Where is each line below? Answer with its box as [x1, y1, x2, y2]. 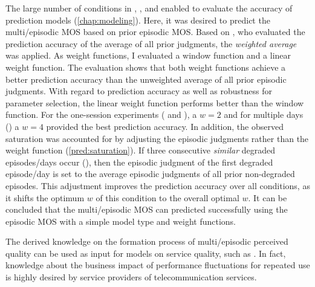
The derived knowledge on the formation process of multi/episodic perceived [5, 235, 288, 248]
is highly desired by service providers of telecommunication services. [5, 271, 257, 283]
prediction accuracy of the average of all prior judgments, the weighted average [5, 37, 297, 50]
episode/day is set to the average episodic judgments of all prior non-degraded [5, 167, 295, 180]
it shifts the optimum [5, 191, 85, 204]
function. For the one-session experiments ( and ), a [5, 108, 197, 121]
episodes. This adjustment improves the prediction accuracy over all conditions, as [5, 179, 310, 192]
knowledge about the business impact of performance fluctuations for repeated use [5, 259, 310, 271]
